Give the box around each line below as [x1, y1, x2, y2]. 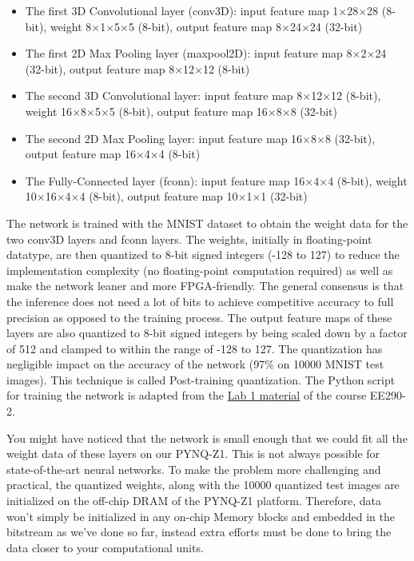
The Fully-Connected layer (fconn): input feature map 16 [25, 172, 305, 189]
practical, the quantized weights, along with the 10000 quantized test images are [6, 476, 400, 493]
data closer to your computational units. [6, 539, 204, 555]
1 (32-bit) [261, 188, 308, 205]
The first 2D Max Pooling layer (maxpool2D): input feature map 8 [25, 45, 352, 62]
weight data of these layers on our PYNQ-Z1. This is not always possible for [6, 445, 380, 462]
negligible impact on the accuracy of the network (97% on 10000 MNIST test [6, 356, 384, 372]
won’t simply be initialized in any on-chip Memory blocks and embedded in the [6, 507, 395, 524]
